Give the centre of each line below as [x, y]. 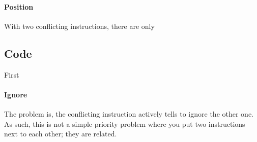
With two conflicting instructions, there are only [79, 26]
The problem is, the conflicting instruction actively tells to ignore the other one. [129, 113]
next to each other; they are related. [61, 134]
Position [19, 6]
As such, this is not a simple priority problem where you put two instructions [125, 123]
